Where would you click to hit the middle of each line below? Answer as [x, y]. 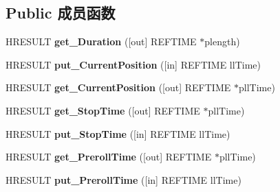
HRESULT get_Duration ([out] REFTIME [101, 41]
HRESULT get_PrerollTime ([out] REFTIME [109, 157]
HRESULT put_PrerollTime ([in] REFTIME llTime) [123, 179]
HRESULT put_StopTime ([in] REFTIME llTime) [118, 133]
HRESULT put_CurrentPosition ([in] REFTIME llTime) [133, 64]
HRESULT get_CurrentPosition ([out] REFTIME [118, 87]
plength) [222, 41]
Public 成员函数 [61, 13]
